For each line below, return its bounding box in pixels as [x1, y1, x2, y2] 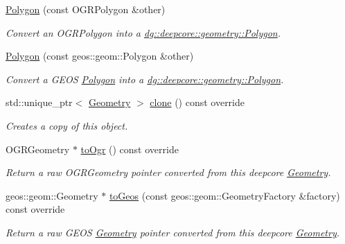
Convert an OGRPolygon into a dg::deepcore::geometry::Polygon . [6, 25, 281, 40]
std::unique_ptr [6, 95, 73, 110]
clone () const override [150, 95, 245, 110]
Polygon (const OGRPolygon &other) [6, 2, 166, 16]
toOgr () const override [80, 141, 179, 156]
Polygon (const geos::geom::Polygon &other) [6, 49, 194, 63]
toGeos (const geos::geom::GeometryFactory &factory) [109, 188, 340, 202]
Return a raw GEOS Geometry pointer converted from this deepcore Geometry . [6, 225, 339, 239]
